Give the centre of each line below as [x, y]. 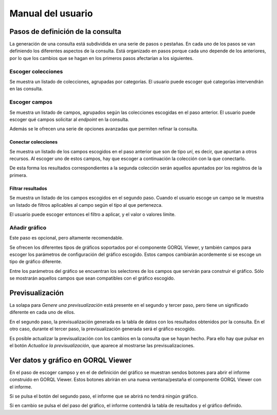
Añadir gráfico [28, 227]
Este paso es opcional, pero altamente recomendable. [66, 238]
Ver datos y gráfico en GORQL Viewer [71, 360]
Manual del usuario [51, 13]
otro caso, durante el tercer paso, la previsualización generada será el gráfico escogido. [103, 329]
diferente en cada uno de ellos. [42, 312]
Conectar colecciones [34, 142]
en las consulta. [26, 89]
